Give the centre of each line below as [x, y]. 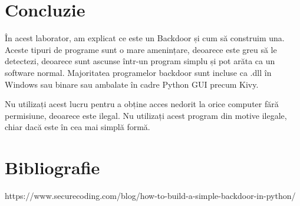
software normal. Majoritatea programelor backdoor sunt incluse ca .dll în [138, 72]
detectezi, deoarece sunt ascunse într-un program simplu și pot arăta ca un [140, 61]
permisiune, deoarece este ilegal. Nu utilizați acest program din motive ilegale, [146, 115]
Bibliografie [52, 167]
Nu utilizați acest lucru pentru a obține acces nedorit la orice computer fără [142, 104]
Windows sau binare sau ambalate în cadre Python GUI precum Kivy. [132, 84]
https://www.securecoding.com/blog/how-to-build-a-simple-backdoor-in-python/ [150, 195]
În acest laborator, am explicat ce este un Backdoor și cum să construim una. [145, 38]
